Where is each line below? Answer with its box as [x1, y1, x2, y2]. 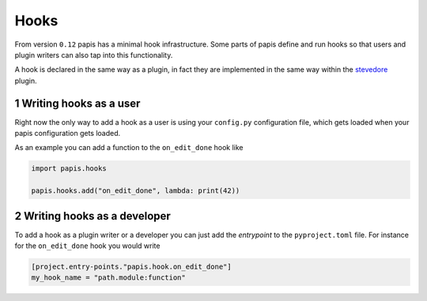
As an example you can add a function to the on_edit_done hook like [14, 143, 244, 152]
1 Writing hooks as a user [14, 96, 141, 110]
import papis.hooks [31, 164, 107, 173]
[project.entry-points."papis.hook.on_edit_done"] [31, 262, 232, 272]
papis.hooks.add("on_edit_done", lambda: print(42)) [31, 186, 240, 195]
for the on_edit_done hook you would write [14, 241, 161, 250]
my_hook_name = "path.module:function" [31, 273, 186, 282]
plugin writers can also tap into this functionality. [14, 50, 173, 59]
